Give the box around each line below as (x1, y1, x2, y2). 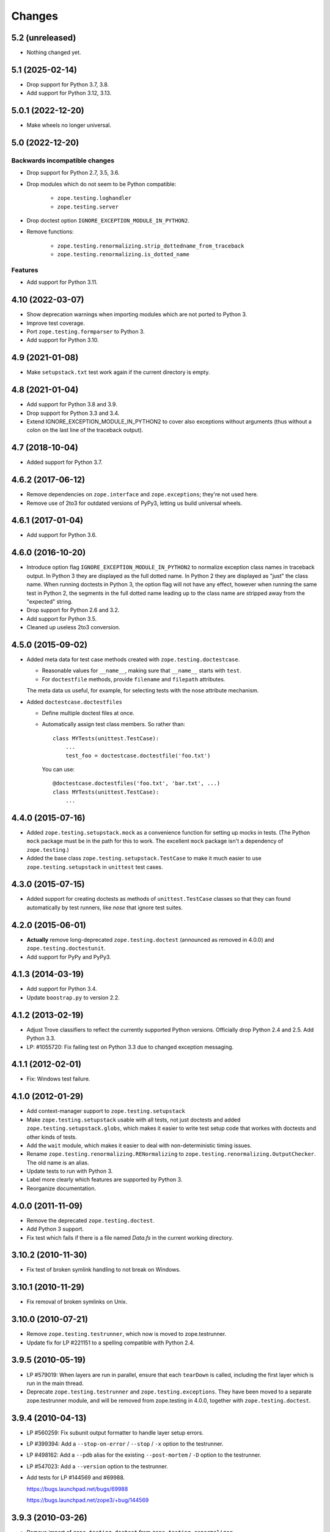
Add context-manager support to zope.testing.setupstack (26, 1107, 186, 1115)
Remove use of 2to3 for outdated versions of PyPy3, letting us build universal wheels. (26, 499, 243, 507)
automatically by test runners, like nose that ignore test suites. (26, 904, 183, 911)
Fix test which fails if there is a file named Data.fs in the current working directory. (26, 1234, 233, 1241)
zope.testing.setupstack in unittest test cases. (26, 863, 163, 870)
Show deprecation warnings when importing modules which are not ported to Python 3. (26, 311, 248, 318)
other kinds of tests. (26, 1133, 78, 1140)
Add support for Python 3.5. (26, 615, 97, 622)
